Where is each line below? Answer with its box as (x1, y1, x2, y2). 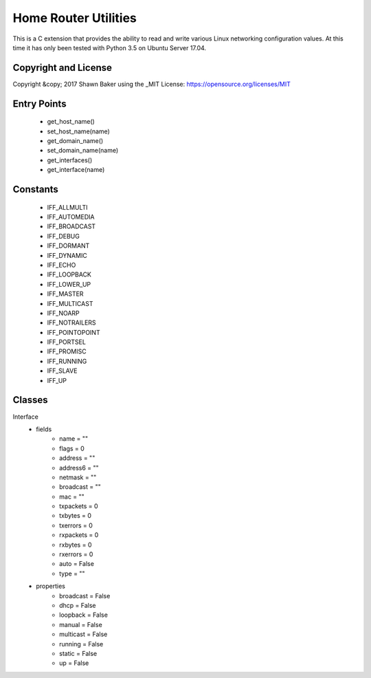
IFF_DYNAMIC (47, 251, 87, 259)
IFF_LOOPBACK (47, 270, 92, 278)
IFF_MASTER (47, 289, 84, 298)
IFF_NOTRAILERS (47, 318, 96, 327)
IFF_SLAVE (47, 367, 78, 375)
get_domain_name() (47, 137, 104, 145)
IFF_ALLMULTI (47, 203, 89, 211)
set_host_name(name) (47, 127, 110, 135)
